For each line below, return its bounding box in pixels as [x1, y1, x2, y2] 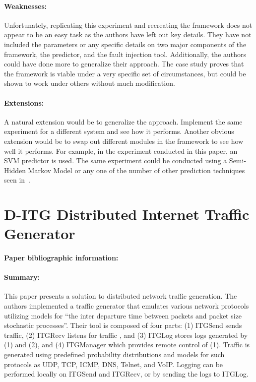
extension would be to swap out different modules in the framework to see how [4, 135, 244, 146]
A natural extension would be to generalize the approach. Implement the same [4, 116, 243, 127]
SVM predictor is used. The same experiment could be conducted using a [4, 155, 227, 166]
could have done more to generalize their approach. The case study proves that [4, 59, 244, 69]
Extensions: [4, 97, 44, 108]
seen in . [4, 175, 30, 185]
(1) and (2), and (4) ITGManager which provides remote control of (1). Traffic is [4, 339, 250, 350]
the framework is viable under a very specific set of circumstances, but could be [4, 68, 246, 78]
